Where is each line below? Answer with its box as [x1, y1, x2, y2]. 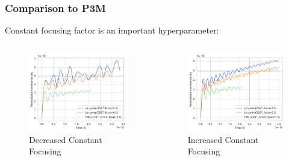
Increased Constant [187, 133, 259, 145]
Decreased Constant [29, 133, 102, 145]
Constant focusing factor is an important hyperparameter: [5, 24, 219, 37]
